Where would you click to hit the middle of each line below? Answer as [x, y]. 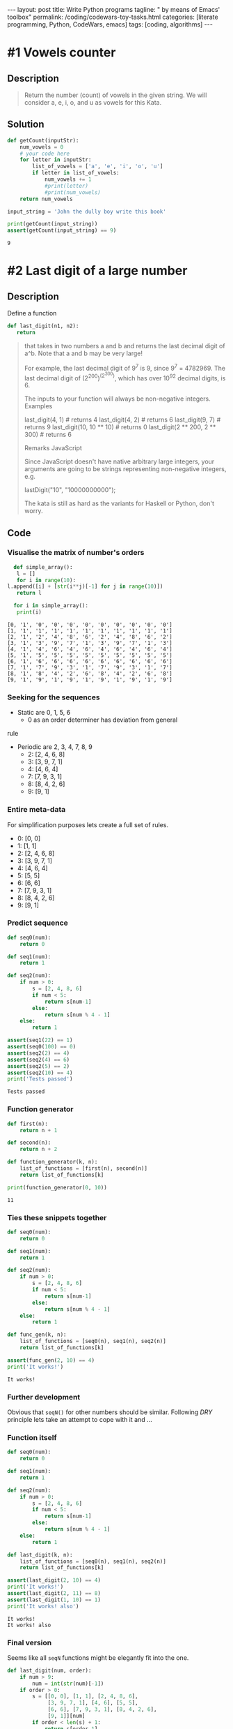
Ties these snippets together [57, 1217]
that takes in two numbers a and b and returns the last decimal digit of [124, 346]
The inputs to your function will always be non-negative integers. [117, 399]
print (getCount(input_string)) [53, 224]
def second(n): [29, 1143]
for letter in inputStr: [56, 160]
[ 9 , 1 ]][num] [66, 1716]
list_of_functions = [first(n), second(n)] [84, 1168]
